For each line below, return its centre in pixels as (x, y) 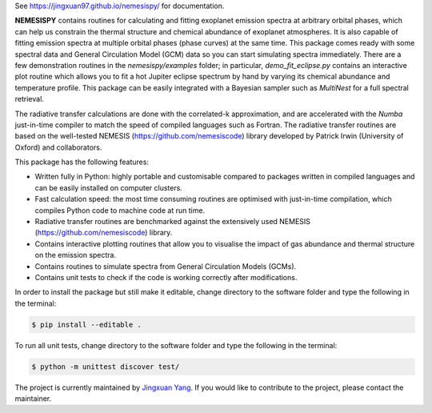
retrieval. (29, 99)
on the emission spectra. (76, 255)
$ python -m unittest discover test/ (106, 367)
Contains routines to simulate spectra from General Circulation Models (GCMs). (166, 266)
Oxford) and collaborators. (58, 147)
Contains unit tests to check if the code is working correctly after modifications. (166, 277)
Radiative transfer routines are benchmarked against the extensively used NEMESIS (173, 222)
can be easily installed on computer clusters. (109, 187)
